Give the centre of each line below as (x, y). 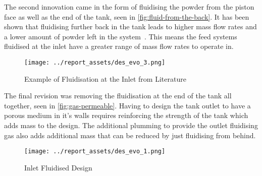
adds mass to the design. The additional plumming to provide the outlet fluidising (131, 125)
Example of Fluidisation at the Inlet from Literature (105, 78)
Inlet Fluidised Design (58, 167)
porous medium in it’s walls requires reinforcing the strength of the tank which (126, 115)
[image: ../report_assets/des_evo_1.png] (95, 152)
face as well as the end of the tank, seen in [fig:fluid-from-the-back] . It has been (127, 16)
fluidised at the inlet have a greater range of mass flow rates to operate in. (119, 46)
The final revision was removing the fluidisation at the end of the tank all (118, 96)
